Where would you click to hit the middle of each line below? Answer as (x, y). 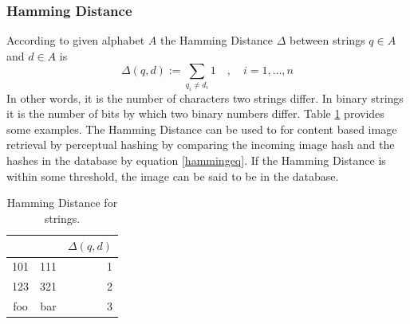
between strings (327, 40)
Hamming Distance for (62, 203)
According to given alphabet (76, 40)
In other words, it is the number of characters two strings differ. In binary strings (205, 98)
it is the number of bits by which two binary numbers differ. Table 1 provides (195, 113)
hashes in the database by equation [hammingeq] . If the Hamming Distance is (196, 160)
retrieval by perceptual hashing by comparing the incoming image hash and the (201, 144)
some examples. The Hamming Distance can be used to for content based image (202, 129)
